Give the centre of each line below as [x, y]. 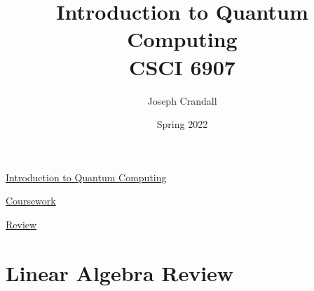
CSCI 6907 [182, 66]
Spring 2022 [182, 124]
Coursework [31, 201]
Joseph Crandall [182, 100]
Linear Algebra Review [120, 272]
